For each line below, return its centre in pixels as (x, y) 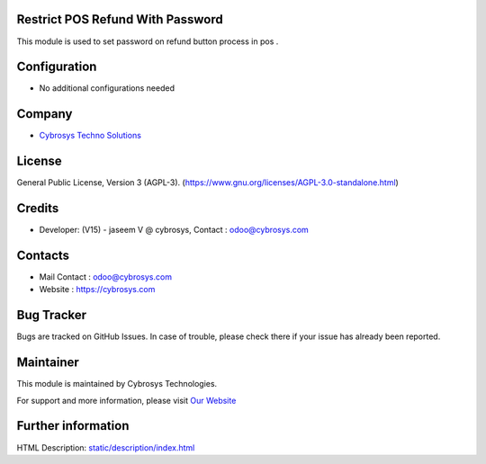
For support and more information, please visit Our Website (126, 400)
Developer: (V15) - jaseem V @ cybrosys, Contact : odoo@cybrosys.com (174, 230)
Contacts (43, 255)
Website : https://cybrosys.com (97, 290)
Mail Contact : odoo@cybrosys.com (106, 277)
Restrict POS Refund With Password (120, 19)
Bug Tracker (52, 315)
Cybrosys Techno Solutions (90, 136)
